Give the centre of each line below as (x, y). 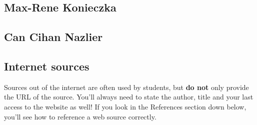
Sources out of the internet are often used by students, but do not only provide (126, 87)
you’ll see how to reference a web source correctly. (80, 116)
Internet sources (47, 66)
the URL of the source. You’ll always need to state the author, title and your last (129, 97)
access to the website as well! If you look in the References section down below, (125, 106)
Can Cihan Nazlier (53, 37)
